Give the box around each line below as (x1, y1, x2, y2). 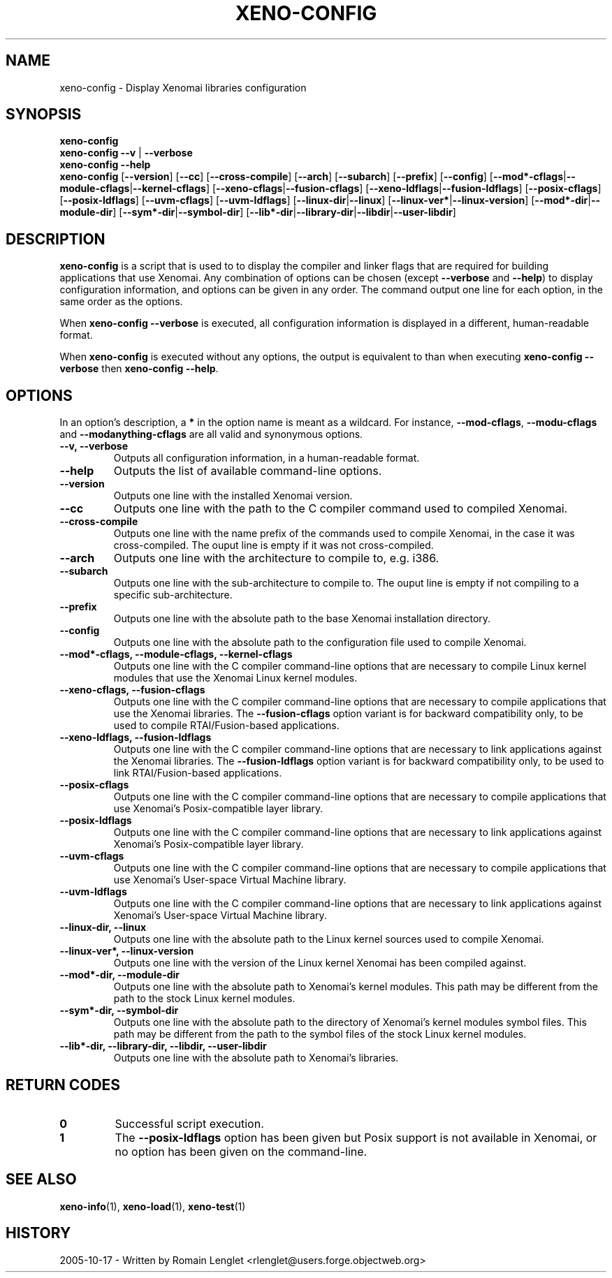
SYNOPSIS (6, 105, 82, 124)
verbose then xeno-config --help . (59, 362, 219, 375)
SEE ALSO (6, 1170, 77, 1189)
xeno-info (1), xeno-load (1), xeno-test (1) (59, 1200, 246, 1212)
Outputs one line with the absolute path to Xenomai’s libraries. (113, 1052, 399, 1064)
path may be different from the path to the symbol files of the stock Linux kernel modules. (113, 1028, 527, 1041)
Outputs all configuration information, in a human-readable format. (113, 452, 420, 464)
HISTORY (6, 1224, 71, 1242)
